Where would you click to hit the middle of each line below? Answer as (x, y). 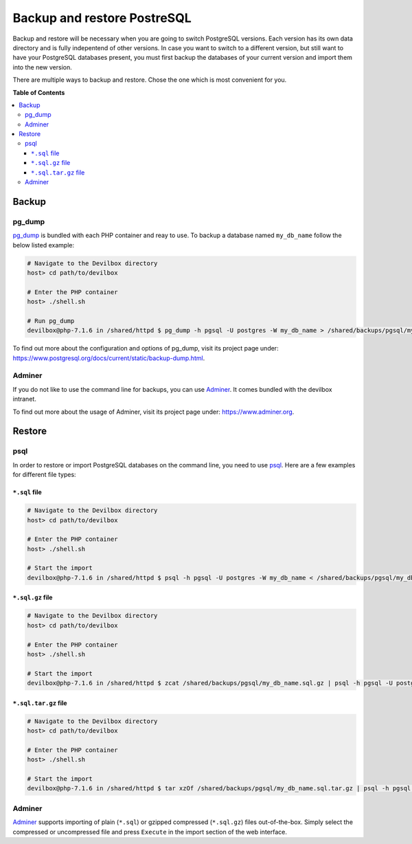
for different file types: (44, 475)
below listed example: (44, 245)
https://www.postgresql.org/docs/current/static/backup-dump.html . (109, 358)
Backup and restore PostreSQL (102, 18)
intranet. (25, 399)
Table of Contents (39, 92)
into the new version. (42, 67)
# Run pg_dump (51, 321)
